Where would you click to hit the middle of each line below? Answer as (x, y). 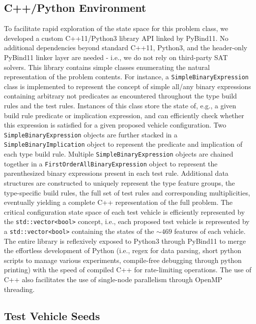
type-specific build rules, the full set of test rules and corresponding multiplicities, (127, 192)
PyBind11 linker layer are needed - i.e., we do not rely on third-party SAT (116, 57)
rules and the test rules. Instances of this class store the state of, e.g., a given (120, 106)
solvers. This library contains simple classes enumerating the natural (107, 67)
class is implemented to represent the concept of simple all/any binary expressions (128, 86)
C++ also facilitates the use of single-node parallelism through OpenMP (113, 279)
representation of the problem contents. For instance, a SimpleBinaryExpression (126, 77)
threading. (19, 289)
